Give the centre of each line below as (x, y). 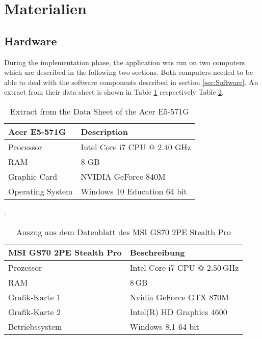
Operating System (41, 191)
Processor (25, 147)
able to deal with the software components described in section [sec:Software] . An (131, 82)
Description (104, 131)
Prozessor (25, 267)
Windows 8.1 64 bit (164, 326)
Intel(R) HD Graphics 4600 (178, 312)
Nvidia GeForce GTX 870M (179, 297)
